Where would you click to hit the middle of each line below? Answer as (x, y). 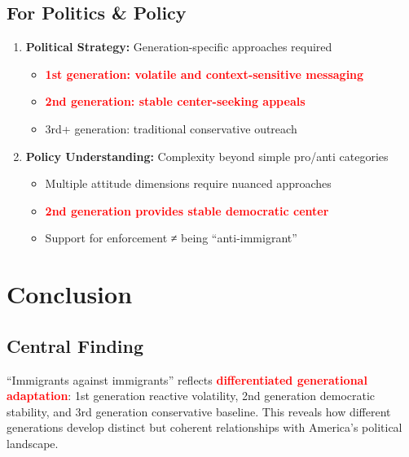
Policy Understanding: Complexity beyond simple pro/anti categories (207, 156)
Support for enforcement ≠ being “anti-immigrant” (171, 238)
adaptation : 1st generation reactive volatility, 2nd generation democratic (191, 396)
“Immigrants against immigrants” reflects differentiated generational (187, 379)
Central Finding (75, 345)
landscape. (33, 443)
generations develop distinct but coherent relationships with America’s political (204, 427)
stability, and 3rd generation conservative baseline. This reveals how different (199, 411)
